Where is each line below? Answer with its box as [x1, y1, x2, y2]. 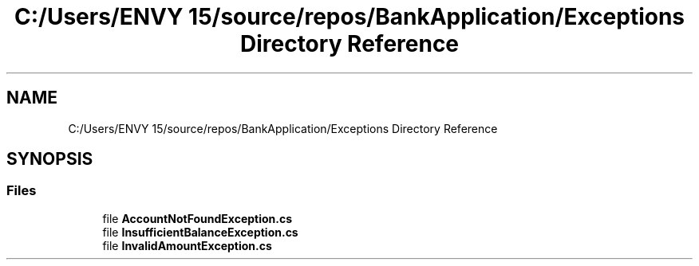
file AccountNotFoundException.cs [102, 211, 293, 225]
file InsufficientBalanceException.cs [102, 225, 298, 239]
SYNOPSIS [6, 149, 93, 170]
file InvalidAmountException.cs [102, 238, 272, 252]
